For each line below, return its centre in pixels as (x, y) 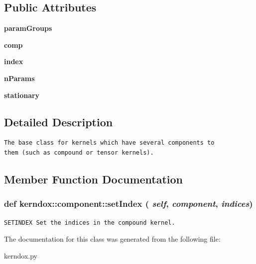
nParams (19, 78)
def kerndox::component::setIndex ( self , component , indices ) (128, 204)
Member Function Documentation (94, 179)
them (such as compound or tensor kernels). (79, 152)
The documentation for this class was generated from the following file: (112, 239)
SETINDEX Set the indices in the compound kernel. (90, 222)
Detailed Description (59, 122)
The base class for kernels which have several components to (109, 143)
